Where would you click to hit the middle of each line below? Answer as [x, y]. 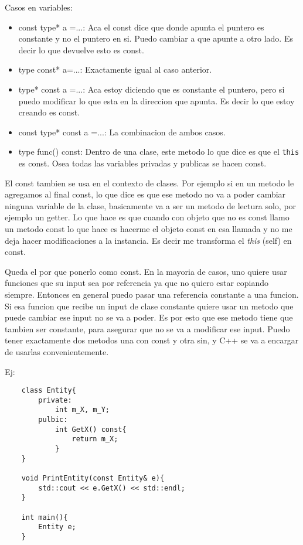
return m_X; [95, 439]
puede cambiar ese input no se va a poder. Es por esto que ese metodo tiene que [149, 317]
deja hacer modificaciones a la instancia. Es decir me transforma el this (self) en [148, 240]
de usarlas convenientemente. [57, 351]
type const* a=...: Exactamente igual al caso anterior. [115, 69]
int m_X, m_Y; [82, 410]
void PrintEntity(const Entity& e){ [93, 478]
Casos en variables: [39, 7]
